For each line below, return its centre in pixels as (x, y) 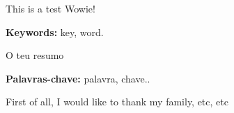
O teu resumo (35, 55)
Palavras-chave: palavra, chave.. (78, 78)
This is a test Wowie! (50, 8)
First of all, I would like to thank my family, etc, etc (117, 102)
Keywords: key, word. (55, 32)
